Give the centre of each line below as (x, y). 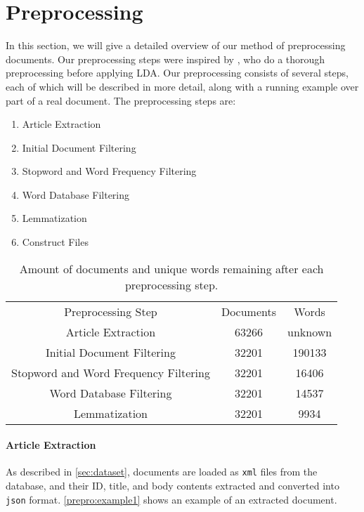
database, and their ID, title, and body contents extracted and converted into (173, 486)
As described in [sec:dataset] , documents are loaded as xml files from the (162, 472)
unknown (310, 332)
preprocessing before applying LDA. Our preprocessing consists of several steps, (177, 73)
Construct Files (55, 242)
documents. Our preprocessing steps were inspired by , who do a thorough (165, 59)
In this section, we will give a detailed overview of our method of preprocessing (176, 45)
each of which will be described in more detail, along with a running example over (182, 86)
